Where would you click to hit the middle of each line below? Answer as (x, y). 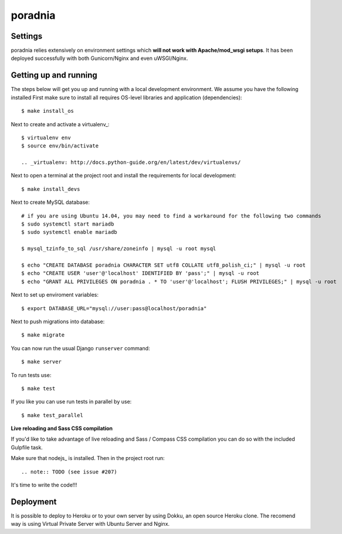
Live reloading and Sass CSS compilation (62, 428)
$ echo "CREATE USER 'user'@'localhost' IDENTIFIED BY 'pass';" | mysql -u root (140, 273)
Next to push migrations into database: (58, 321)
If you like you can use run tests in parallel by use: (71, 402)
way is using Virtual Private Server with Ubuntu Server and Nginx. (90, 524)
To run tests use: (31, 375)
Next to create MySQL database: (50, 202)
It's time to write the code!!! (44, 485)
